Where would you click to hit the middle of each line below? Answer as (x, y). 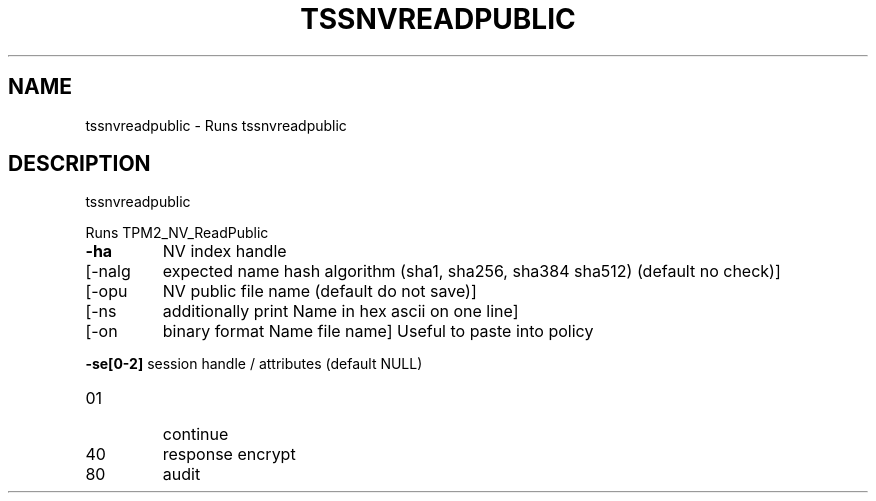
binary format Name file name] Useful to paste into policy (378, 331)
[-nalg (108, 271)
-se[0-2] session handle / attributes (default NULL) (254, 364)
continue (195, 434)
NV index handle (224, 251)
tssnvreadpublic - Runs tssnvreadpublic (216, 125)
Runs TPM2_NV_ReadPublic (177, 233)
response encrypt (229, 454)
